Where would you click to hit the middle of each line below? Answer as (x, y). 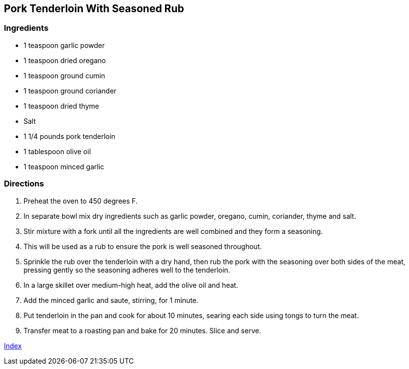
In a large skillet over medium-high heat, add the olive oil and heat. (131, 285)
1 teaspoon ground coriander (70, 91)
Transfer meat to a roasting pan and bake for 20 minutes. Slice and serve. (142, 330)
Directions (24, 184)
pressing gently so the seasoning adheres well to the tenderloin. (127, 270)
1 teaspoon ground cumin (64, 75)
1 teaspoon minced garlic (64, 166)
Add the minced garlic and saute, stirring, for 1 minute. (111, 300)
